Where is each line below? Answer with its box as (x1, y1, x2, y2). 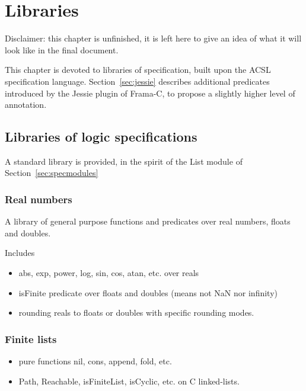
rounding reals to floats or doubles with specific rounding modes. (18, 306, 254, 319)
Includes (5, 246, 35, 259)
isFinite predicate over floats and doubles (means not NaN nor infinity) (18, 286, 278, 299)
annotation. (5, 98, 47, 111)
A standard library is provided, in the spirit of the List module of (5, 155, 243, 167)
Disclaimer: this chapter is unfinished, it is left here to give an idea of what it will (5, 32, 302, 44)
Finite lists (5, 331, 57, 346)
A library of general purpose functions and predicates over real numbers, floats (5, 215, 291, 227)
